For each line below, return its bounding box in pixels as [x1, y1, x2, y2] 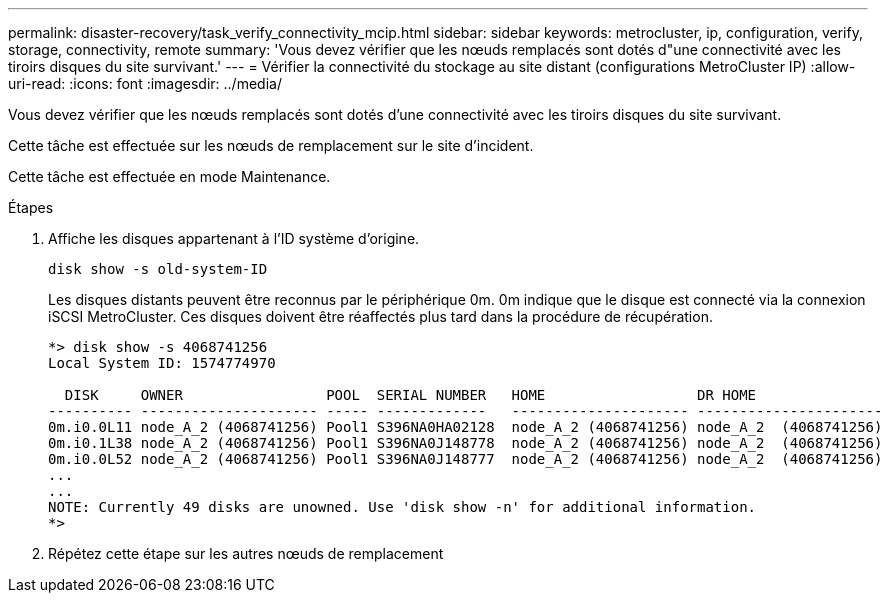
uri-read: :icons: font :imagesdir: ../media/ [8, 75, 282, 92]
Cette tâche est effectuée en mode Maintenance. [8, 168, 331, 185]
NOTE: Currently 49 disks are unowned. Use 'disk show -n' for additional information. [48, 499, 757, 515]
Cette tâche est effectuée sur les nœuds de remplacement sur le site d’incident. [8, 137, 534, 154]
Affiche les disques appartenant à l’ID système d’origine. [48, 230, 420, 247]
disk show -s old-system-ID [48, 261, 268, 277]
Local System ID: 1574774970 [48, 355, 276, 371]
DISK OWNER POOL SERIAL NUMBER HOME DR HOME [64, 387, 757, 403]
